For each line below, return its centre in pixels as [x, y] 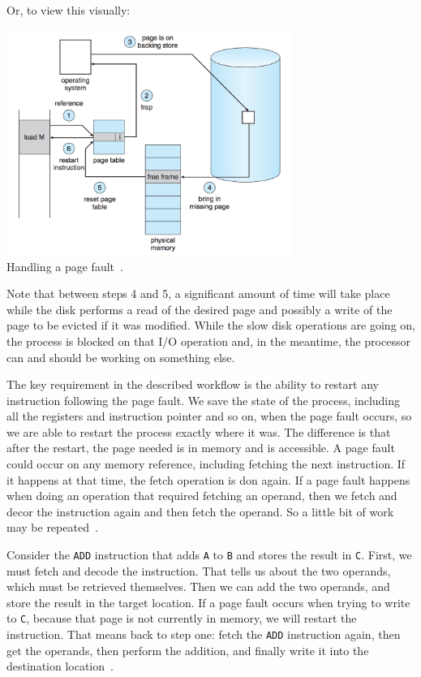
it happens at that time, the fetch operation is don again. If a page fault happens [208, 479]
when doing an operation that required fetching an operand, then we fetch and [202, 496]
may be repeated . [52, 527]
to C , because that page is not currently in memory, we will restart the [182, 618]
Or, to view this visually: [69, 10]
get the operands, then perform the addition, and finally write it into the [188, 650]
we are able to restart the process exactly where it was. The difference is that [199, 431]
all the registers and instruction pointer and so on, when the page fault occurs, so [209, 416]
